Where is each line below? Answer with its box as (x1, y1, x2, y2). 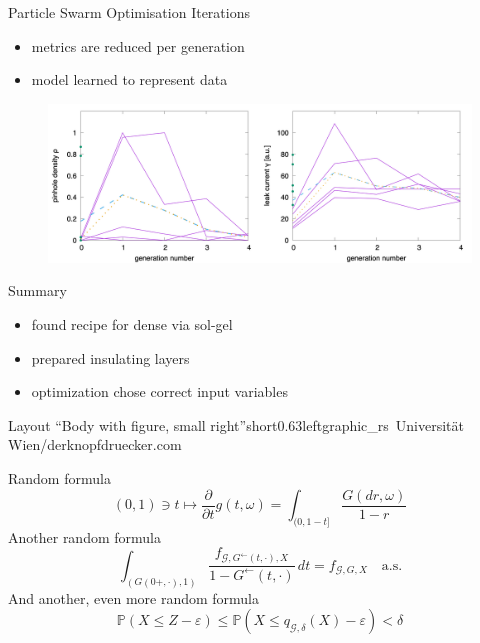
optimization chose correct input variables (31, 381, 288, 402)
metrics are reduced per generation (31, 35, 245, 56)
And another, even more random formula (8, 587, 260, 608)
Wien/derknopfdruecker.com (8, 434, 182, 455)
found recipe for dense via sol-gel (31, 313, 233, 334)
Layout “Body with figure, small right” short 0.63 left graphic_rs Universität (8, 414, 465, 435)
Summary (8, 280, 67, 301)
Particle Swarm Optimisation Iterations (8, 2, 250, 22)
